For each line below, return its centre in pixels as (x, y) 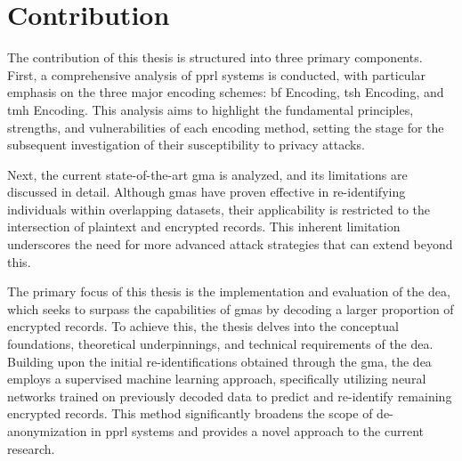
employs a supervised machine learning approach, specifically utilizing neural (217, 379)
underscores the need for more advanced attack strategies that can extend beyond (230, 244)
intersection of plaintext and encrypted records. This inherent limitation (204, 226)
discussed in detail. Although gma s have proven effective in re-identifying (207, 192)
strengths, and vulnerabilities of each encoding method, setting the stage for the (226, 127)
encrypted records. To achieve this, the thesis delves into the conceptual (203, 326)
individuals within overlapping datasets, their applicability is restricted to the (219, 209)
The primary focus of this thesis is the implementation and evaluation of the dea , (229, 291)
